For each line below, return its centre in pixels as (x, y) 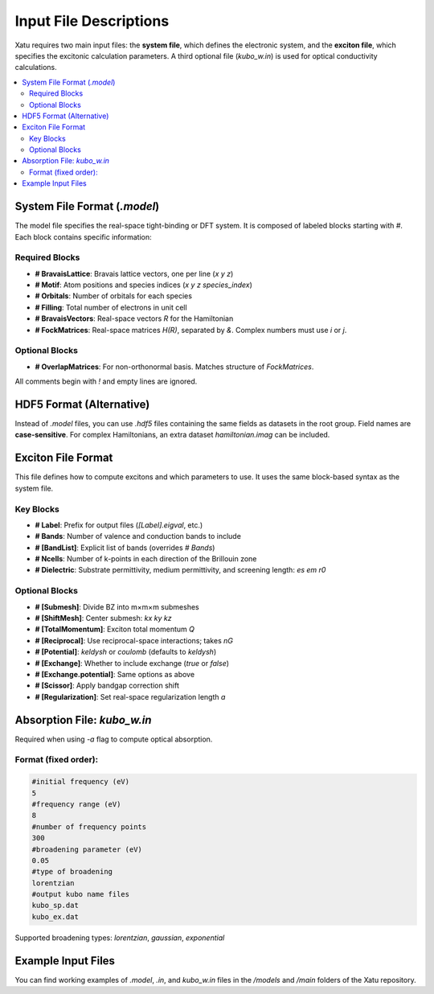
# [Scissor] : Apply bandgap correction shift (107, 686)
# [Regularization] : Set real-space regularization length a (130, 696)
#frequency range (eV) (76, 804)
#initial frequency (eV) (81, 782)
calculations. (36, 68)
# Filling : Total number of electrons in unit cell (111, 307)
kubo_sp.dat (55, 906)
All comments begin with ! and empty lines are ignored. (106, 381)
